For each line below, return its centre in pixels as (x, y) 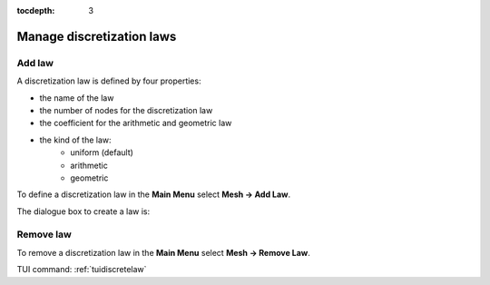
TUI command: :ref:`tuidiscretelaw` (82, 270)
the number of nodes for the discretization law (126, 110)
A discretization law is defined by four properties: (109, 81)
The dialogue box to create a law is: (83, 211)
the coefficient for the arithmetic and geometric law (136, 123)
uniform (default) (102, 152)
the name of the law (77, 98)
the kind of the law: (76, 140)
